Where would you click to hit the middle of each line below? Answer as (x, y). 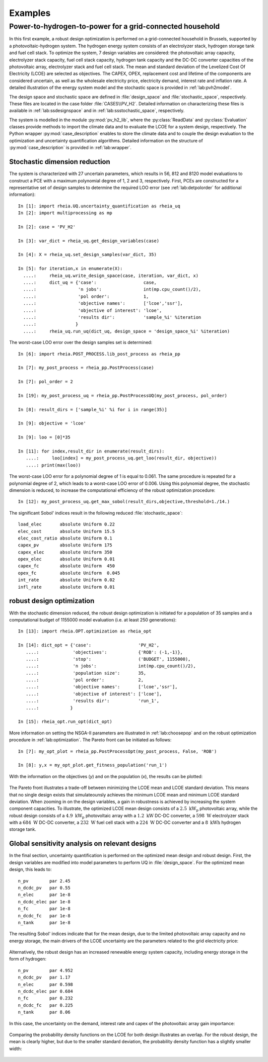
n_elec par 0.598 (46, 984)
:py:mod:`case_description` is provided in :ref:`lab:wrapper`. (70, 148)
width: (16, 1049)
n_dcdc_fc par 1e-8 (44, 916)
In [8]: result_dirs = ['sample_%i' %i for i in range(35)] (93, 409)
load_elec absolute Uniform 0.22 (67, 524)
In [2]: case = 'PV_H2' (47, 227)
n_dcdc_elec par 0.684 (46, 991)
